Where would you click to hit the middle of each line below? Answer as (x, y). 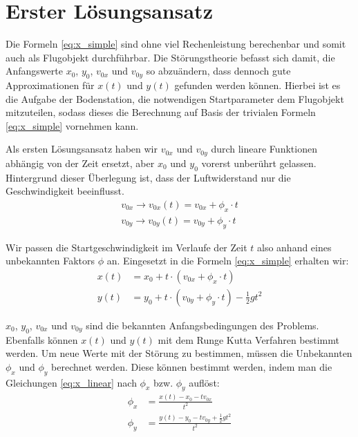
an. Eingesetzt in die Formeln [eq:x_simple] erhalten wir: (228, 261)
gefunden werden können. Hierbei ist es (257, 85)
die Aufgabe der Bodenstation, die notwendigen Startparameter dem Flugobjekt (175, 98)
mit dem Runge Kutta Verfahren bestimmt (248, 339)
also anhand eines (294, 247)
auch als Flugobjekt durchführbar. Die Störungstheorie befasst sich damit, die (170, 57)
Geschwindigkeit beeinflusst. (65, 191)
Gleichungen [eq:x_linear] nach (71, 382)
